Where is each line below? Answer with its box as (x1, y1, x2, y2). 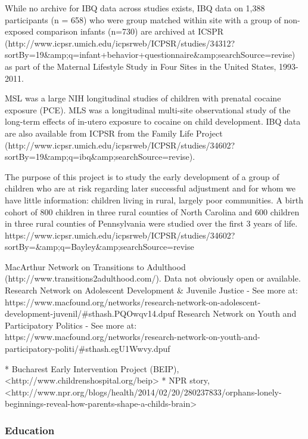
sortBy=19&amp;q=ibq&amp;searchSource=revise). (5, 150, 195, 163)
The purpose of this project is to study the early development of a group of (5, 170, 279, 183)
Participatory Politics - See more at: (5, 319, 137, 331)
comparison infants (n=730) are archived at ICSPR (36, 25, 224, 38)
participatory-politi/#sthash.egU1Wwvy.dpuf (5, 342, 170, 355)
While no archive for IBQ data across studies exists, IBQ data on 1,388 (5, 2, 265, 14)
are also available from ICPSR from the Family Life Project (5, 126, 223, 139)
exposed (5, 25, 34, 38)
